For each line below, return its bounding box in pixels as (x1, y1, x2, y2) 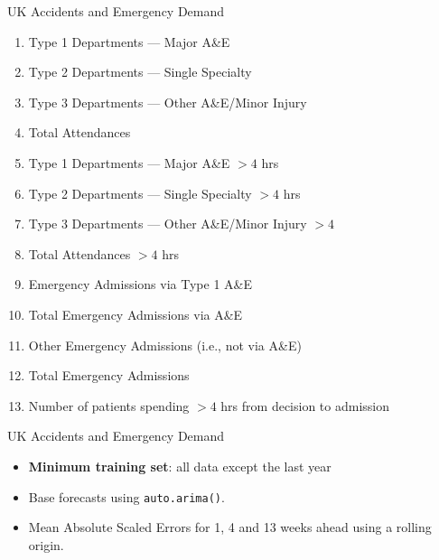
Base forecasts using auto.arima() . (28, 487, 225, 506)
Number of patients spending (28, 396, 190, 415)
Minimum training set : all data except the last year (28, 456, 332, 475)
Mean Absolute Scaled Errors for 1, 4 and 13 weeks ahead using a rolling (28, 518, 432, 537)
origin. (28, 535, 64, 554)
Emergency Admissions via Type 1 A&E (28, 275, 252, 294)
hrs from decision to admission (220, 396, 389, 415)
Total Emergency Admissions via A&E (28, 304, 243, 323)
